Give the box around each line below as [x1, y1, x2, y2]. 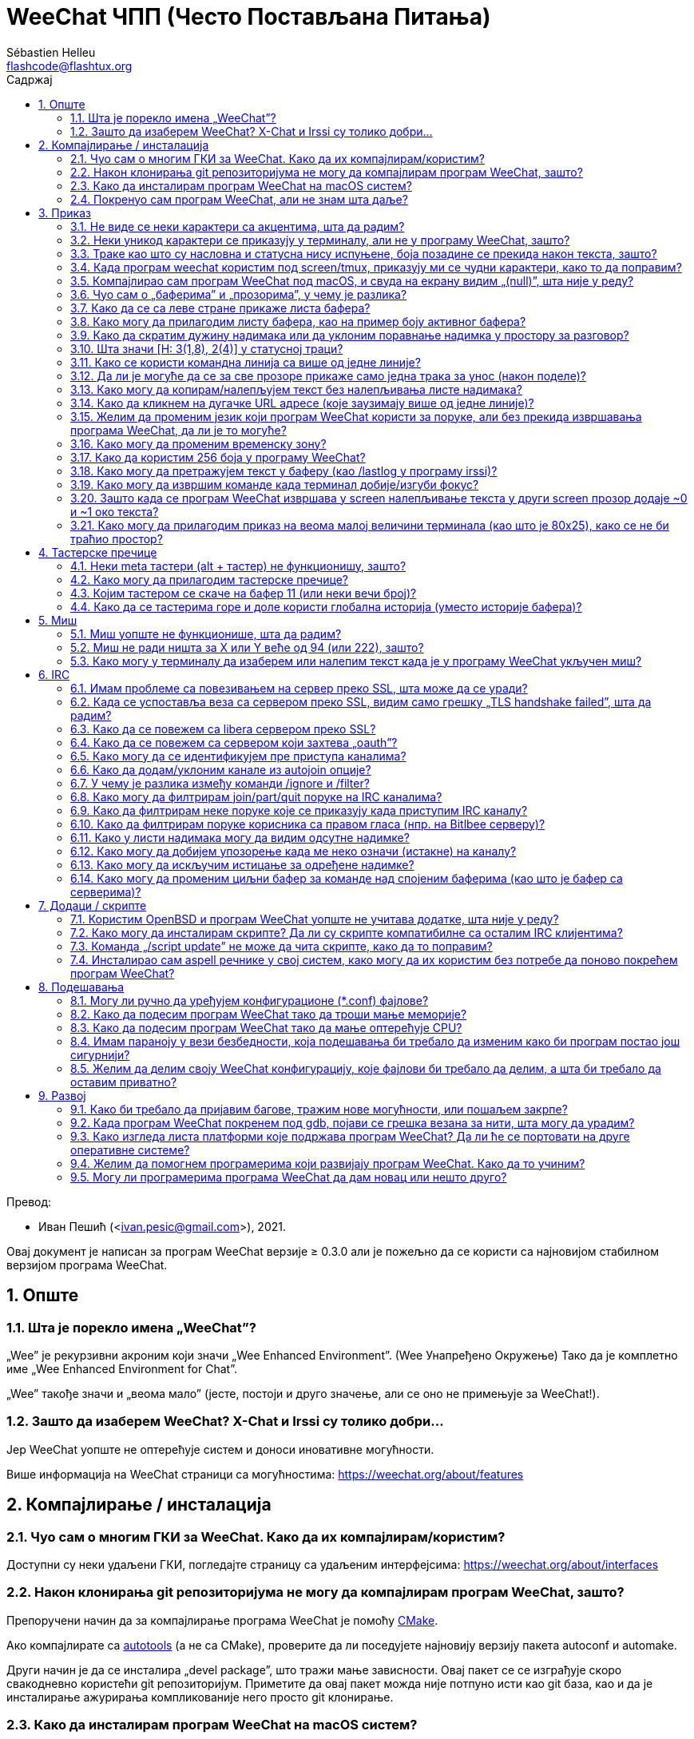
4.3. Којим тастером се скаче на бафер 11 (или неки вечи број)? [70, 586, 417, 600]
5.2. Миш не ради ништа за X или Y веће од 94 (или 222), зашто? [70, 640, 424, 654]
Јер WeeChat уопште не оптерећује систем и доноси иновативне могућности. [6, 1442, 434, 1456]
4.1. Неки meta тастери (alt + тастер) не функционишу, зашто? [70, 558, 406, 573]
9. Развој [38, 1088, 86, 1102]
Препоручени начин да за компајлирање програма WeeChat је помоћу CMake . [6, 1613, 438, 1627]
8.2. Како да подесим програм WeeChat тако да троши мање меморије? [70, 1006, 467, 1021]
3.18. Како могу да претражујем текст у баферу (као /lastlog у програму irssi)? [70, 463, 498, 478]
